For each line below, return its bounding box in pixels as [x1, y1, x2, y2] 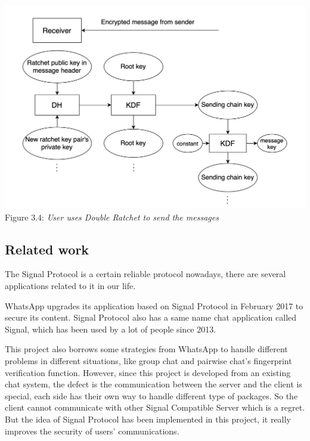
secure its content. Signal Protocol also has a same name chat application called [5, 311, 297, 324]
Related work [5, 240, 89, 258]
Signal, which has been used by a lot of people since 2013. [5, 322, 216, 335]
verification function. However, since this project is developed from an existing [5, 366, 291, 378]
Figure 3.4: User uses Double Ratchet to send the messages [5, 210, 219, 223]
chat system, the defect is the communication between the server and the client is [5, 378, 302, 390]
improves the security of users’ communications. [5, 424, 179, 437]
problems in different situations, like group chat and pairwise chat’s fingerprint [5, 355, 292, 367]
